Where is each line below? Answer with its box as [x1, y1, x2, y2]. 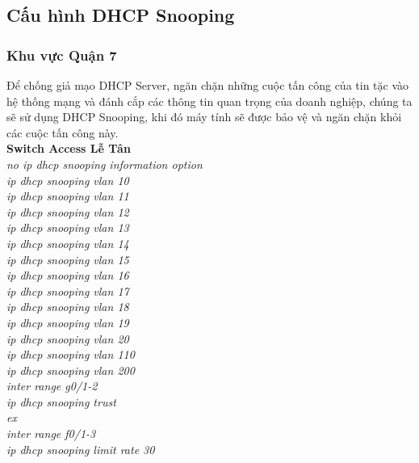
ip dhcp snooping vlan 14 [6, 234, 129, 251]
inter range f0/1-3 [6, 425, 96, 442]
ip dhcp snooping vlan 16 [6, 267, 129, 284]
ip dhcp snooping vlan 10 [6, 171, 129, 188]
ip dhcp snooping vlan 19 [6, 314, 129, 330]
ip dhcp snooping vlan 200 [6, 361, 135, 378]
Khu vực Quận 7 [6, 44, 117, 65]
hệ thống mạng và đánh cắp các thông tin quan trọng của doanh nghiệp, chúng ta [6, 92, 413, 109]
